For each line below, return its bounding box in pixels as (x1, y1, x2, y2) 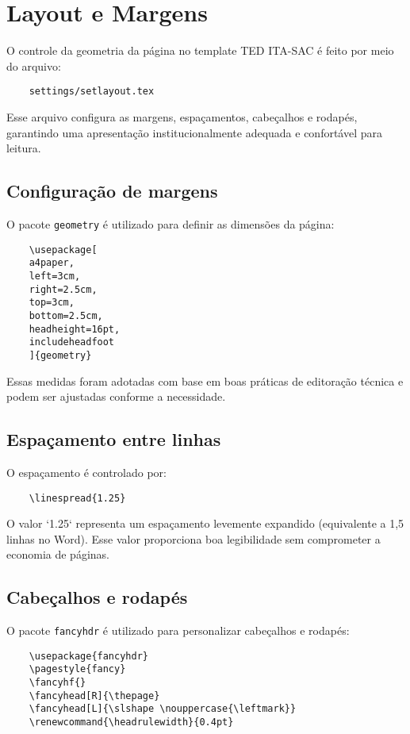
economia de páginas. (6, 546, 109, 563)
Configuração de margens (6, 179, 218, 203)
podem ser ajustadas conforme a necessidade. (6, 388, 226, 405)
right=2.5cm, (29, 283, 98, 295)
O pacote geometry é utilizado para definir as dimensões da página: (6, 215, 335, 232)
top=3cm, (29, 297, 75, 309)
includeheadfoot (29, 336, 115, 348)
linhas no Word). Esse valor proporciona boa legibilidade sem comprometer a (6, 530, 381, 547)
